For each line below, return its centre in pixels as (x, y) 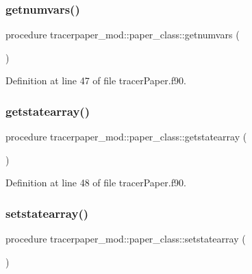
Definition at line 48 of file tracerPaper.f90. (96, 183)
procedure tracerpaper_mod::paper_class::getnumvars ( (123, 35)
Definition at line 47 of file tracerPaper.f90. (96, 80)
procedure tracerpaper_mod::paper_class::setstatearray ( (126, 239)
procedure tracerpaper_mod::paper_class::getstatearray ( (126, 137)
